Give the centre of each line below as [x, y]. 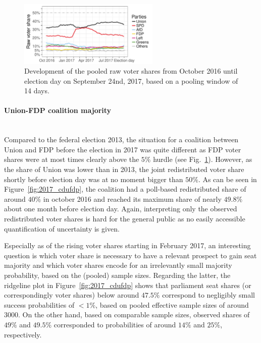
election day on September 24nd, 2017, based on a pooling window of [131, 80]
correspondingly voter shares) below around [72, 295]
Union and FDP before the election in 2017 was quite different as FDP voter [123, 149]
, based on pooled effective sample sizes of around [172, 304]
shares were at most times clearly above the [72, 159]
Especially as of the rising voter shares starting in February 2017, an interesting [127, 245]
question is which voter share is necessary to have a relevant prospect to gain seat [130, 255]
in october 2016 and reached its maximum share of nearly [132, 198]
